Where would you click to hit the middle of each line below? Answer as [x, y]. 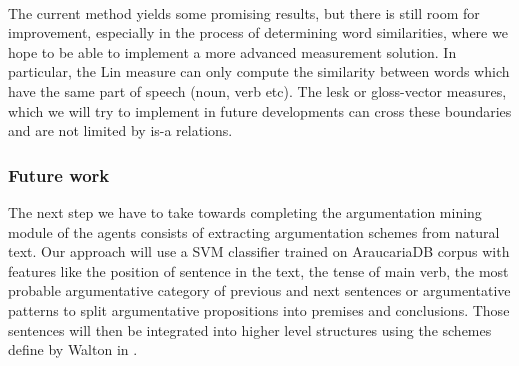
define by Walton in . [73, 349]
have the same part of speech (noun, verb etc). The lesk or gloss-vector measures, [257, 90]
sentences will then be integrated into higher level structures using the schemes [250, 329]
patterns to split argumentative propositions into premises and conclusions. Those [259, 309]
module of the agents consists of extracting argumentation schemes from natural [254, 231]
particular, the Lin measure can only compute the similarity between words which [259, 71]
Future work [59, 174]
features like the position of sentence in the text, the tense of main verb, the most [258, 270]
